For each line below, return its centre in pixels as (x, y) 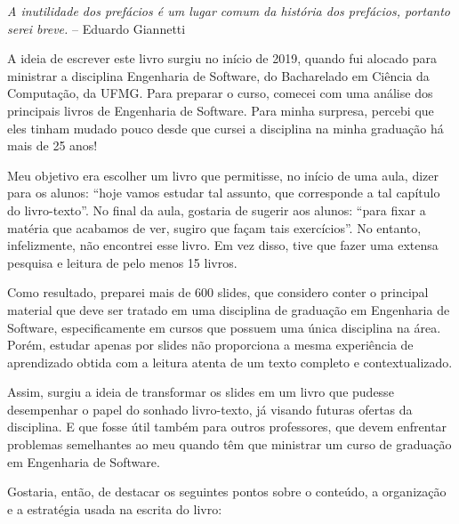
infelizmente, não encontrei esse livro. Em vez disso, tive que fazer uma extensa (223, 245)
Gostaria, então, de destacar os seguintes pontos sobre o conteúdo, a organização (227, 492)
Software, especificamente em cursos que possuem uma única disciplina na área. (224, 327)
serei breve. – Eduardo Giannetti (97, 28)
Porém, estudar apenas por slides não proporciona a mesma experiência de (210, 345)
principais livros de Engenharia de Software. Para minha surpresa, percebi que (221, 110)
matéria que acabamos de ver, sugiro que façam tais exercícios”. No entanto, (214, 227)
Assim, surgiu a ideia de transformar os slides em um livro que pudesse (201, 392)
